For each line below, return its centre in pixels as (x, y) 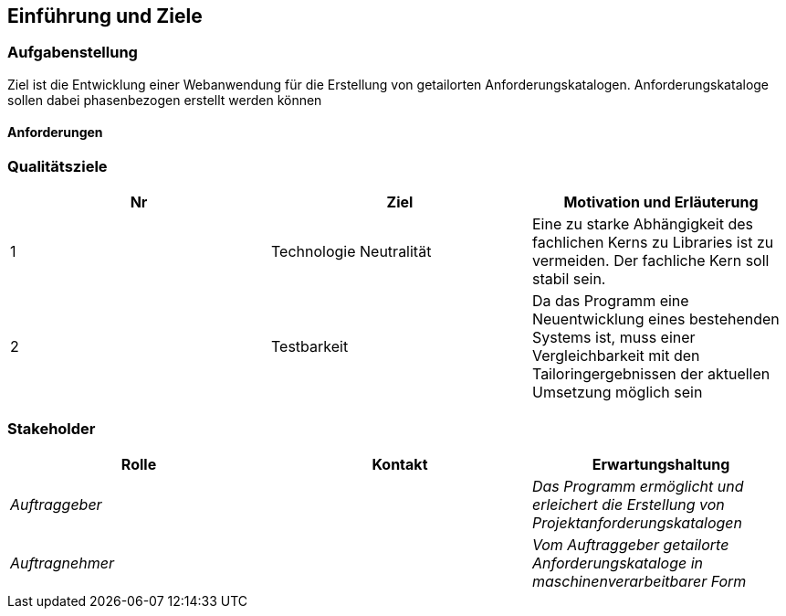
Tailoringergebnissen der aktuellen (651, 374)
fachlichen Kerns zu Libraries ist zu (653, 243)
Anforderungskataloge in (618, 563)
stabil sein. (569, 279)
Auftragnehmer (62, 563)
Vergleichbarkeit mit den (616, 356)
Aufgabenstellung (73, 53)
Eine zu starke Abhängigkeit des (642, 224)
